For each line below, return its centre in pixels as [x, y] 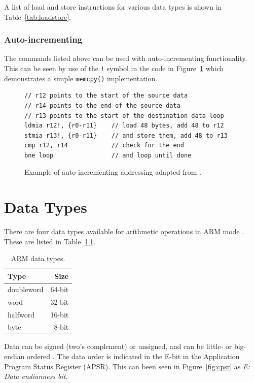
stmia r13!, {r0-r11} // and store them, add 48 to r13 [126, 135]
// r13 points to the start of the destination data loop [124, 116]
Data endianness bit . [36, 376]
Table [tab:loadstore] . [38, 17]
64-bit [60, 289]
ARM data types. [38, 258]
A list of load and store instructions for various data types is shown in [113, 7]
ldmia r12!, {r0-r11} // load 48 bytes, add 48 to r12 [124, 126]
